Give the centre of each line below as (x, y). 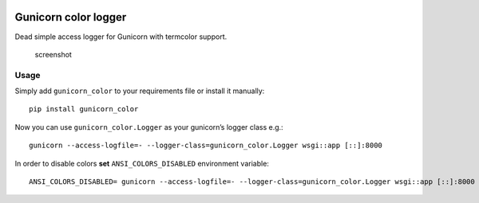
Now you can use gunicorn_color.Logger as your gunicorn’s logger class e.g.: (149, 127)
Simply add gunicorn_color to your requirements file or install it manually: (140, 91)
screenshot (53, 54)
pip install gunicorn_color (84, 109)
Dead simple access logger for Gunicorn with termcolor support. (121, 37)
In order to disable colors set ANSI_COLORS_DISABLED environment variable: (142, 163)
